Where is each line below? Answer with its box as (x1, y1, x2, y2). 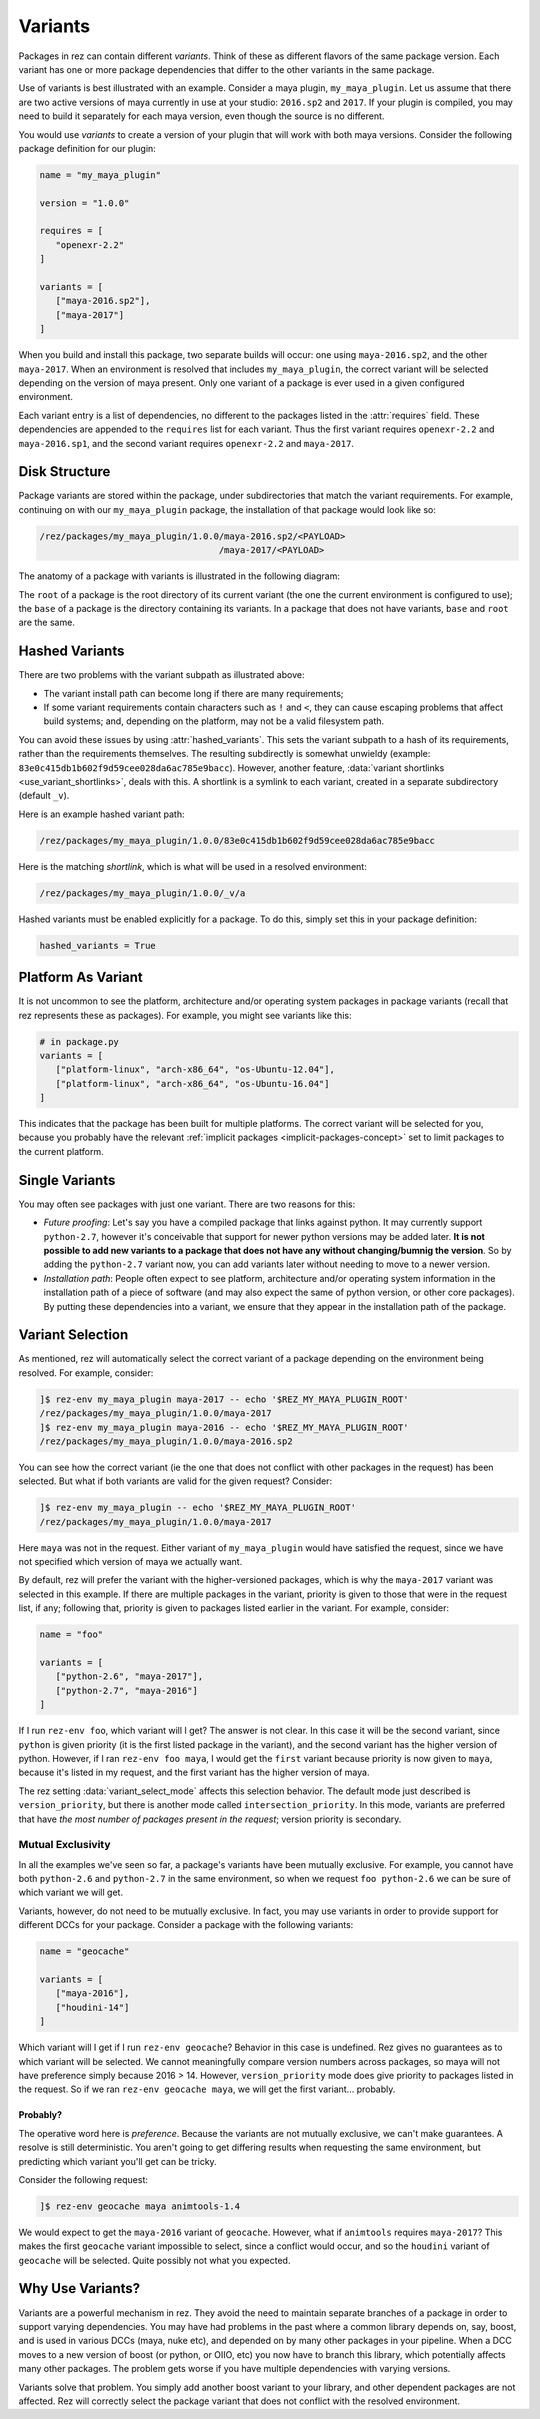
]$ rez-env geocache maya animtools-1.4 (39, 2200, 240, 2212)
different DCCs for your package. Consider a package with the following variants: (18, 1919, 354, 1931)
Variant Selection (18, 1326, 129, 1344)
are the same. (18, 616, 75, 629)
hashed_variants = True (39, 940, 157, 951)
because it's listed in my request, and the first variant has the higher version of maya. (18, 1766, 370, 1779)
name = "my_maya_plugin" (39, 169, 162, 180)
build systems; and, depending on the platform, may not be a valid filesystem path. (43, 715, 385, 727)
